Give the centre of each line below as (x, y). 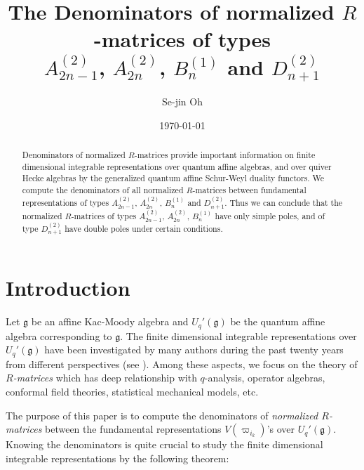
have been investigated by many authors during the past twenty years (194, 350)
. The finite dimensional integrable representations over (238, 335)
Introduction (68, 288)
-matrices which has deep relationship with (105, 378)
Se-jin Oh (182, 102)
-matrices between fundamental (249, 190)
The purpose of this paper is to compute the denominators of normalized (162, 415)
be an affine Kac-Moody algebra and (110, 321)
